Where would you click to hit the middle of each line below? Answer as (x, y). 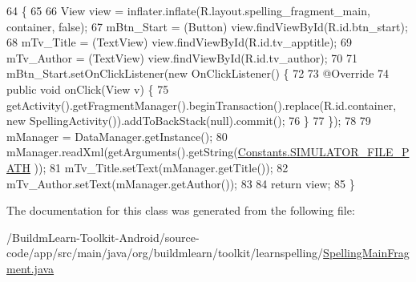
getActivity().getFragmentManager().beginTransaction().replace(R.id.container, (202, 105)
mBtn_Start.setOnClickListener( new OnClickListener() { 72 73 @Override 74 (198, 73)
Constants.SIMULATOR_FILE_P (323, 152)
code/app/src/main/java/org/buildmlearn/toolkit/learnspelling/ (165, 253)
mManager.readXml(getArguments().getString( (122, 152)
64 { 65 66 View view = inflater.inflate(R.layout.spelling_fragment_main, (188, 10)
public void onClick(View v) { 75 (88, 89)
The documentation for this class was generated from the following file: (181, 210)
